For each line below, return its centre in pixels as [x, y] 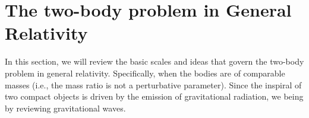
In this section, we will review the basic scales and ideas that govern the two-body [154, 61]
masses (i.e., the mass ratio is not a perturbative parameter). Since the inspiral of [153, 84]
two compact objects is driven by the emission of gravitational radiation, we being [154, 96]
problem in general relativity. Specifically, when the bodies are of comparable [145, 73]
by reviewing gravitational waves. [65, 108]
